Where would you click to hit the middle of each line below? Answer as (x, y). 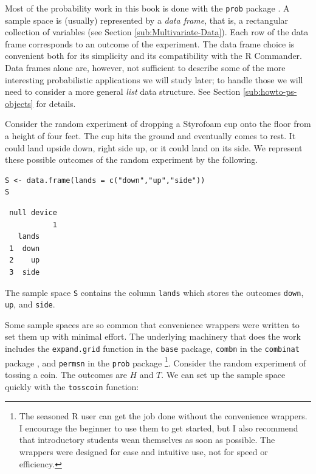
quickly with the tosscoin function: (72, 386)
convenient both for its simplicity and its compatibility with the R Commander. (153, 56)
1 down (25, 248)
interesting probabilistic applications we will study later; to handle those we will (154, 79)
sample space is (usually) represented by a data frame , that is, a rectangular (147, 20)
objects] (19, 103)
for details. (56, 103)
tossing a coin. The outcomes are (66, 374)
